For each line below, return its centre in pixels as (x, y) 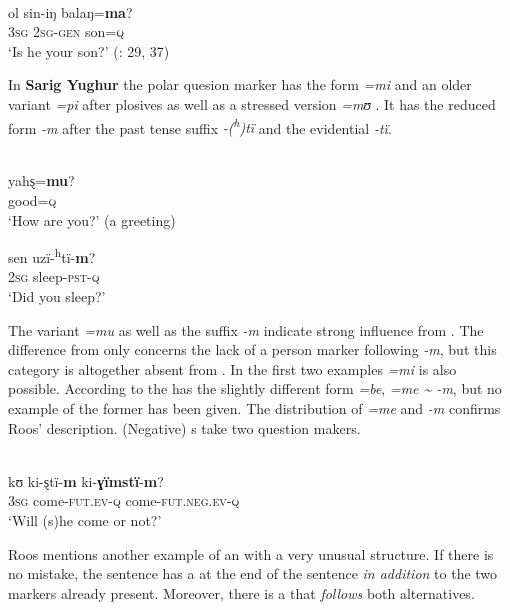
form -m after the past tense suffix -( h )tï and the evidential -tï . (200, 126)
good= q (32, 200)
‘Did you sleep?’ (57, 296)
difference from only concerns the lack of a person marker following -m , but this (252, 349)
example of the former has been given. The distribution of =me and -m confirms (254, 408)
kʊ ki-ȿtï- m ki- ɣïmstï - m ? (86, 480)
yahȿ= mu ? (41, 180)
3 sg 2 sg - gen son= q (66, 31)
